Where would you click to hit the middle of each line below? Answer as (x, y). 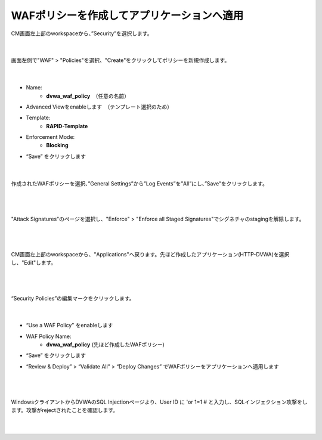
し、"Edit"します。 (34, 263)
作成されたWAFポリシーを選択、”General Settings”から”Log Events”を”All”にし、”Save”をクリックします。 (139, 183)
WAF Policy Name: (49, 336)
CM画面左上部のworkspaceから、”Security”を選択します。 (82, 33)
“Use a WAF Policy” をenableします (69, 326)
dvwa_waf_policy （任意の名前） (88, 96)
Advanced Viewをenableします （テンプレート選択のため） (99, 107)
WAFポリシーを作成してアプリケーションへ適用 (127, 16)
